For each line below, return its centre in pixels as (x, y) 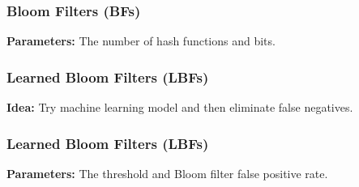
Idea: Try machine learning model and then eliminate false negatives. (180, 107)
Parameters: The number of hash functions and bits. (141, 41)
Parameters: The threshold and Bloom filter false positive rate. (167, 173)
